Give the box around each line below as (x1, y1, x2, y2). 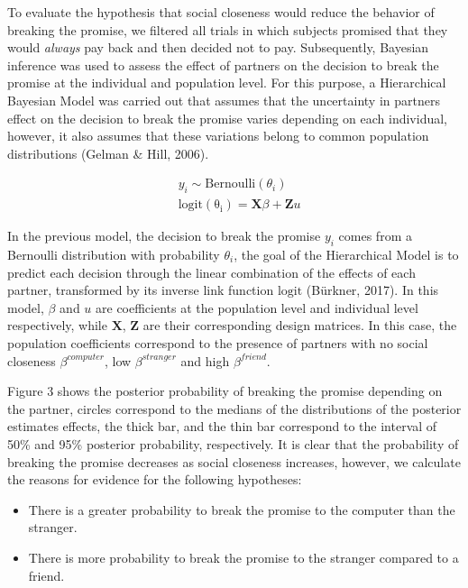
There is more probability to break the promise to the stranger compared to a (28, 547, 459, 566)
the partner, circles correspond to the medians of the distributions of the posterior (7, 399, 462, 418)
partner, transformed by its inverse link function (7, 280, 274, 299)
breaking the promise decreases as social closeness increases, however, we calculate (7, 452, 461, 471)
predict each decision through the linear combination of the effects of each (7, 262, 416, 281)
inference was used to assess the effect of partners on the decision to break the (7, 55, 439, 74)
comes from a (338, 226, 412, 245)
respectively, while (7, 316, 107, 335)
